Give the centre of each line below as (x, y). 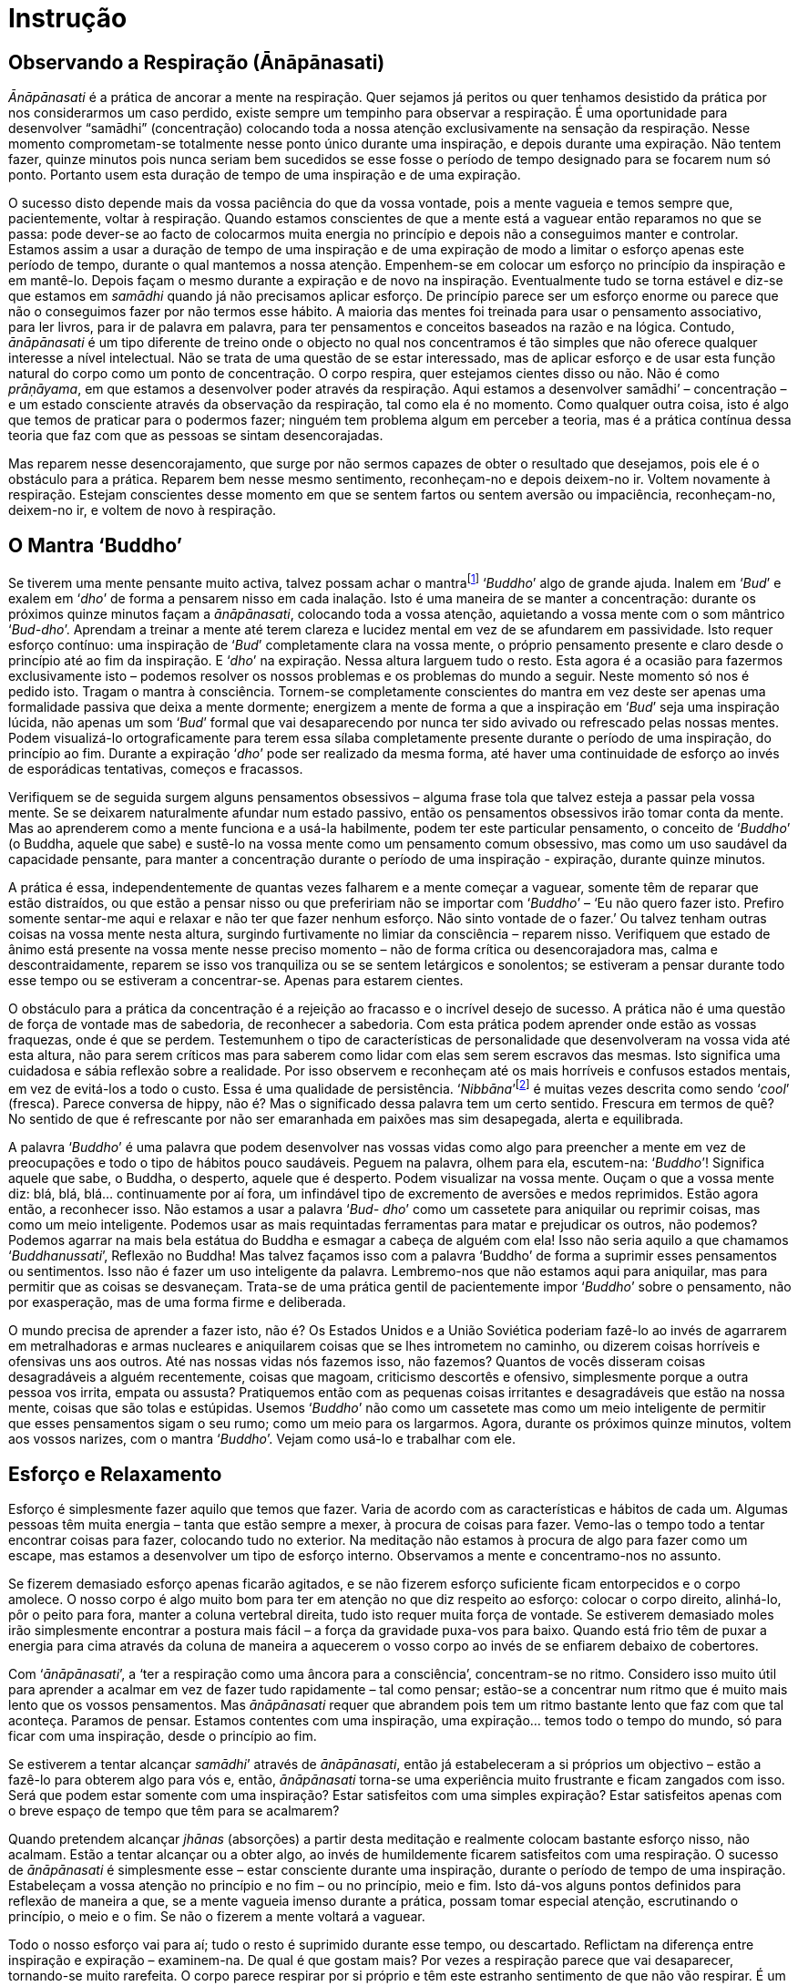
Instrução (68, 18)
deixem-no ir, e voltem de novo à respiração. (143, 510)
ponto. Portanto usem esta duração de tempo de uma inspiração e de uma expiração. (265, 175)
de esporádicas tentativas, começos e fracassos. (156, 768)
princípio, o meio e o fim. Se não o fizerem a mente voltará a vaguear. (217, 1917)
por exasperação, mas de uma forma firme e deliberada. (177, 1302)
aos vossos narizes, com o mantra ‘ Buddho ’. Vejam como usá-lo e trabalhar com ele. (262, 1439)
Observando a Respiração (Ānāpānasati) (197, 62)
